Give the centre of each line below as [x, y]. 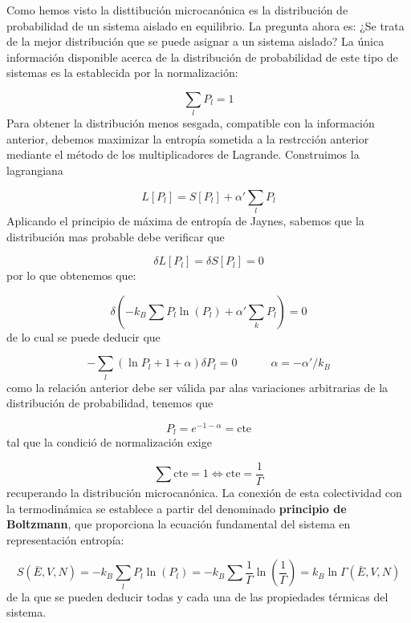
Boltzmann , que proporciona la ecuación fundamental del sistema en [179, 524]
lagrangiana [35, 170]
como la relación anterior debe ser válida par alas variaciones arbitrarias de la [197, 387]
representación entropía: [65, 539]
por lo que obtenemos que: [71, 275]
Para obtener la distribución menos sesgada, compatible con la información [191, 123]
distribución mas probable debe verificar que [116, 236]
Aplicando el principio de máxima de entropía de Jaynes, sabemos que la [185, 220]
